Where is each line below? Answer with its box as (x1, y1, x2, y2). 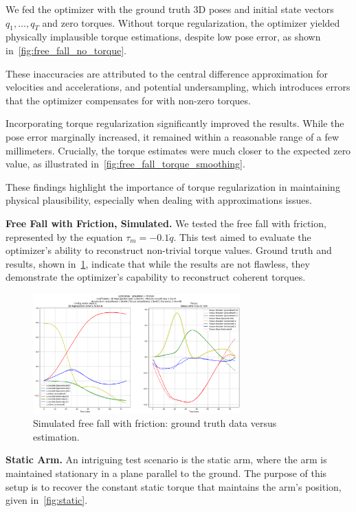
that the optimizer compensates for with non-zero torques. (5, 93, 251, 107)
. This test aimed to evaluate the (173, 229, 311, 244)
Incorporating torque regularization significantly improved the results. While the (5, 116, 344, 130)
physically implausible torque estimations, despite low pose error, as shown (5, 30, 321, 44)
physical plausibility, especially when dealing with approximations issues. (5, 193, 312, 207)
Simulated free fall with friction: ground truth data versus (33, 416, 277, 430)
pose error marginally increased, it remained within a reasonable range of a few (5, 129, 340, 143)
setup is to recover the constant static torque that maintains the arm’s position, (5, 479, 342, 493)
